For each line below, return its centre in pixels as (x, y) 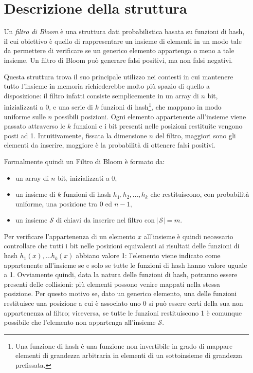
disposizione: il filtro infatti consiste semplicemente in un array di (101, 95)
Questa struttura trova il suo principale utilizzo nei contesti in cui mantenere (119, 76)
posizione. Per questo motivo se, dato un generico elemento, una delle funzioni (120, 293)
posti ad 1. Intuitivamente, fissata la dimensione (75, 135)
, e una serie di (71, 106)
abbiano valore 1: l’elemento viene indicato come (148, 255)
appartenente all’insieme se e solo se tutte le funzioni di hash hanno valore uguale (126, 265)
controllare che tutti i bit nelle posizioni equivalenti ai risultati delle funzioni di (122, 246)
